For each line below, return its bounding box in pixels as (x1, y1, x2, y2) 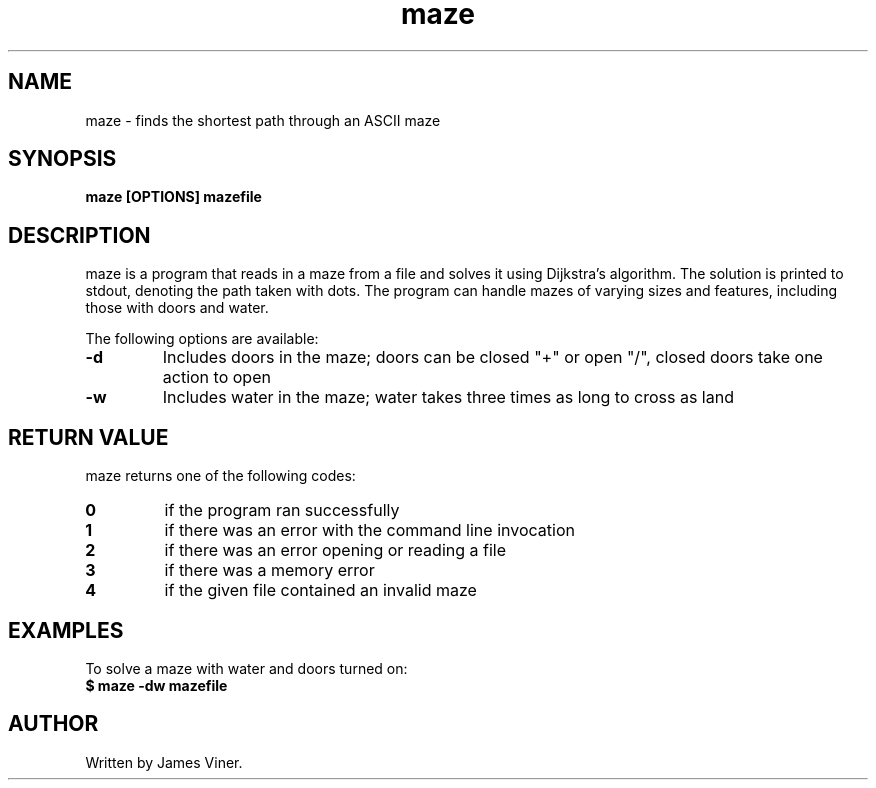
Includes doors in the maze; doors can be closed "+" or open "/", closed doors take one (162, 347, 823, 368)
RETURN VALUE (8, 424, 169, 450)
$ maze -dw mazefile (85, 676, 228, 694)
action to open (162, 367, 271, 388)
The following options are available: (85, 330, 319, 348)
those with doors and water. (85, 299, 269, 317)
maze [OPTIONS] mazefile (85, 188, 262, 206)
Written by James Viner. (85, 753, 243, 771)
